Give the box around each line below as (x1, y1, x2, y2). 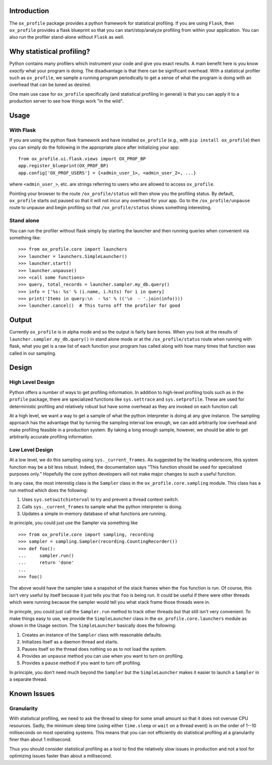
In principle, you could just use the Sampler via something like (9, 520, 138, 526)
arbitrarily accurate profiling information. (9, 434, 94, 440)
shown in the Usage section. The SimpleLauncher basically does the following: (9, 622, 176, 628)
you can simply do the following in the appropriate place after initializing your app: (9, 144, 180, 150)
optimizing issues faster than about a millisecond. (9, 753, 112, 759)
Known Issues (9, 689, 55, 698)
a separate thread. (9, 676, 48, 682)
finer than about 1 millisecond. (9, 736, 72, 743)
